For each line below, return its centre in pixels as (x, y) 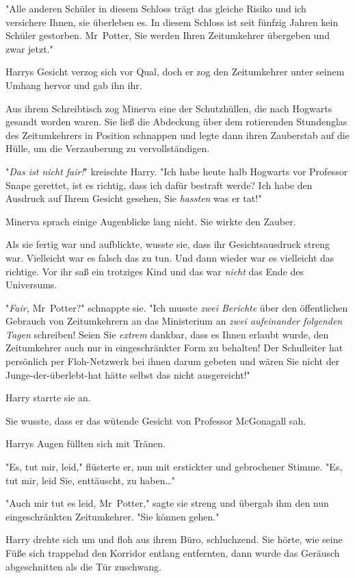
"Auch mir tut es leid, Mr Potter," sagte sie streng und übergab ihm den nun (167, 503)
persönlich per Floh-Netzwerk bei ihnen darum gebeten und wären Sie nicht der (173, 361)
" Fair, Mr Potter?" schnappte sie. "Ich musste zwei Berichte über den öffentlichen (177, 307)
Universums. (31, 285)
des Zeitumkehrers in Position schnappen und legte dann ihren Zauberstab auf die (177, 135)
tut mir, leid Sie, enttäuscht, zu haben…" (91, 480)
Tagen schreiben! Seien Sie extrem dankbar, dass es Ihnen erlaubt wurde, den (167, 334)
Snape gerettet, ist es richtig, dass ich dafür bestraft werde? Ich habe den (159, 185)
